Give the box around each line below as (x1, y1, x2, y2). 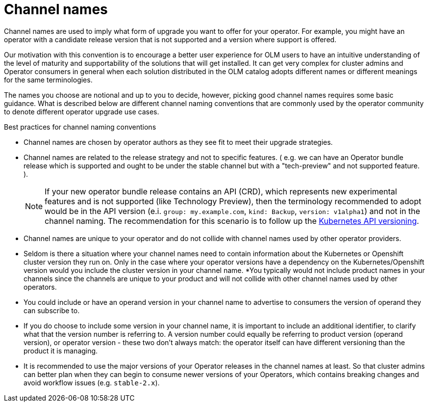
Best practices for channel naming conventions (4, 122, 156, 131)
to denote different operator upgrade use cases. (4, 107, 159, 116)
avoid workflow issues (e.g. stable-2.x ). (24, 378, 160, 387)
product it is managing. (24, 346, 98, 355)
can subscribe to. (24, 306, 80, 315)
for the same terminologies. (4, 75, 93, 84)
